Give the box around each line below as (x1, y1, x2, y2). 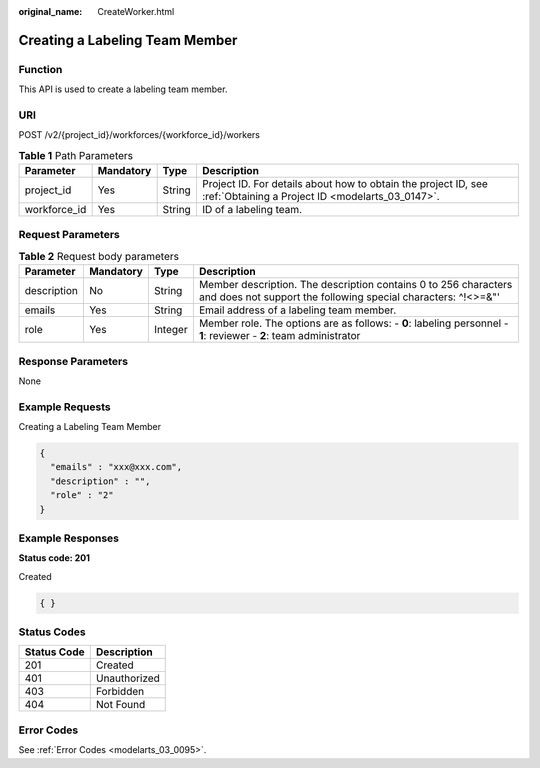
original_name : (18, 6, 83, 17)
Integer (153, 323, 189, 337)
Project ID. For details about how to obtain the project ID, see (201, 177, 489, 191)
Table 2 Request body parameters (18, 250, 180, 263)
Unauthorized (95, 671, 160, 685)
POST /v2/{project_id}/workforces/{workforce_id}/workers (18, 129, 260, 141)
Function (18, 62, 63, 76)
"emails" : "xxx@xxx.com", (50, 461, 183, 473)
